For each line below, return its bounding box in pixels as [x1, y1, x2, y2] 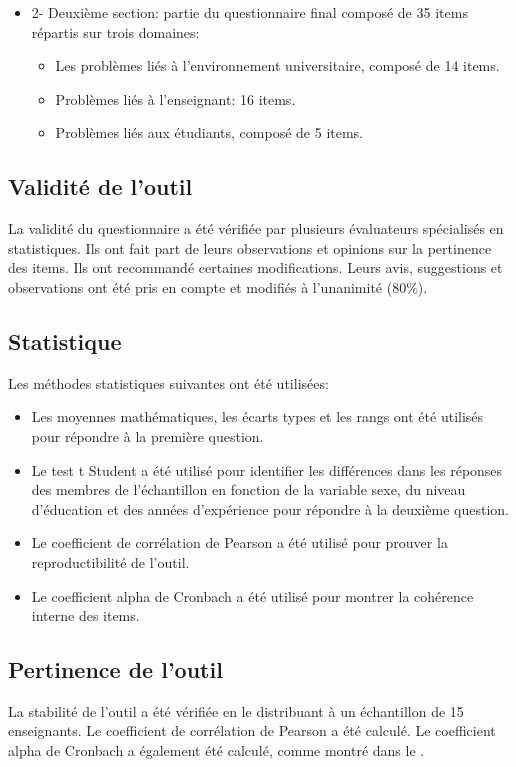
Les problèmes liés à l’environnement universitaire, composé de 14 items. [55, 55, 500, 76]
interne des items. [31, 605, 140, 626]
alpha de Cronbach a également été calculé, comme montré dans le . [8, 740, 425, 761]
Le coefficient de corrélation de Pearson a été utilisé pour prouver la [31, 532, 448, 553]
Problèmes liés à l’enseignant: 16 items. [55, 88, 296, 109]
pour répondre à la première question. [31, 425, 264, 446]
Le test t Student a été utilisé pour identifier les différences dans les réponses [31, 459, 503, 480]
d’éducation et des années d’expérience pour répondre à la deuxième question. [31, 498, 509, 519]
